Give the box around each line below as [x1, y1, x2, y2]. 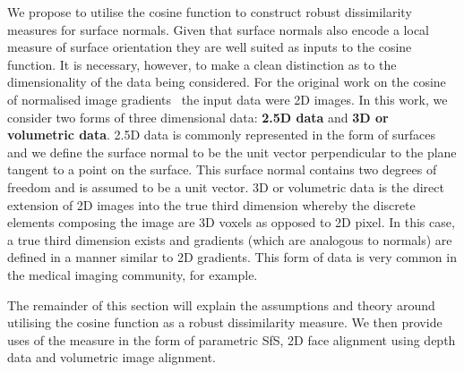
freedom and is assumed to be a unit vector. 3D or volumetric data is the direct [7, 177, 444, 196]
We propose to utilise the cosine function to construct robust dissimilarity [7, 3, 412, 21]
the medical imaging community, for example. [7, 265, 258, 283]
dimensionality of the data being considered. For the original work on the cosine [7, 72, 446, 91]
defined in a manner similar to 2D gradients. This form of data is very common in [7, 248, 457, 266]
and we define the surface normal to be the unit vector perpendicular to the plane [7, 142, 457, 161]
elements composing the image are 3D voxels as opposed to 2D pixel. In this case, [7, 213, 455, 232]
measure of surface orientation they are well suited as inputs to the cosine [7, 38, 412, 56]
